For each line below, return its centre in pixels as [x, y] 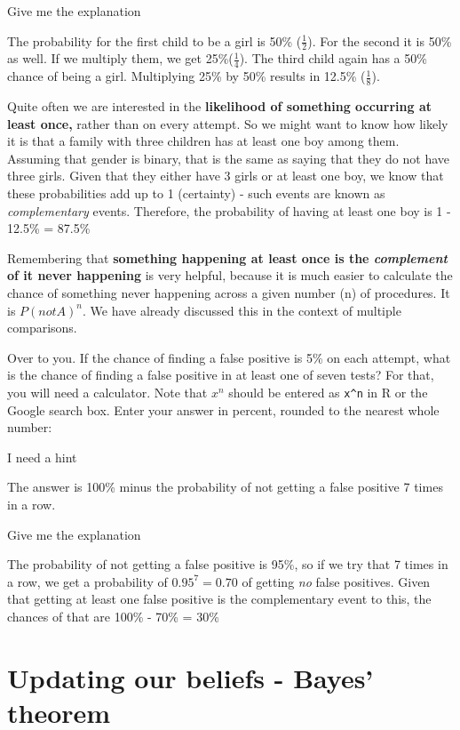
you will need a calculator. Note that [107, 392]
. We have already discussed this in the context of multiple [242, 310]
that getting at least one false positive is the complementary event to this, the [219, 599]
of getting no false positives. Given [336, 581]
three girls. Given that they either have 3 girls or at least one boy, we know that [226, 176]
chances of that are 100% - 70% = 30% [113, 616]
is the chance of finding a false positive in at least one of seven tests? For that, [221, 375]
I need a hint [42, 457]
